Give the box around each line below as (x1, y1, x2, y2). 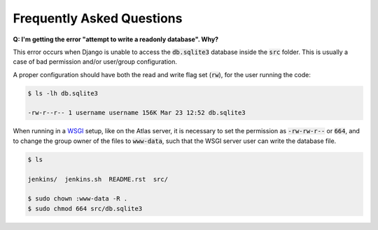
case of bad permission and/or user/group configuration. (13, 57, 178, 66)
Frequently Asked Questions (13, 11, 183, 26)
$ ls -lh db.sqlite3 (27, 89, 98, 97)
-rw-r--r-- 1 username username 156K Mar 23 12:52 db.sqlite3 (27, 109, 246, 117)
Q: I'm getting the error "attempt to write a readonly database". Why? (13, 35, 219, 43)
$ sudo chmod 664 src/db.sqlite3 (27, 204, 143, 212)
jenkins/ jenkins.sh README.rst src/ (27, 175, 168, 183)
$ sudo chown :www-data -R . (27, 195, 128, 203)
